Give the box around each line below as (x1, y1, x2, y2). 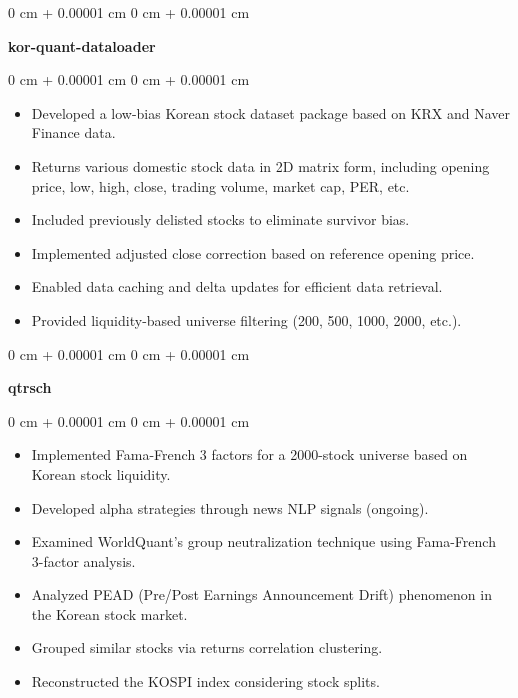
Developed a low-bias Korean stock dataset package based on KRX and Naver (31, 102, 511, 123)
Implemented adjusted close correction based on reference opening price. (31, 242, 475, 263)
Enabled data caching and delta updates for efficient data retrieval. (31, 276, 443, 297)
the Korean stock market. (31, 603, 188, 624)
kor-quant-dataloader (8, 35, 156, 56)
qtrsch (8, 377, 52, 398)
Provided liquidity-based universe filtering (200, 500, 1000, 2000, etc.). (31, 309, 462, 330)
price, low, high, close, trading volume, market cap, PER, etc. (31, 175, 410, 196)
